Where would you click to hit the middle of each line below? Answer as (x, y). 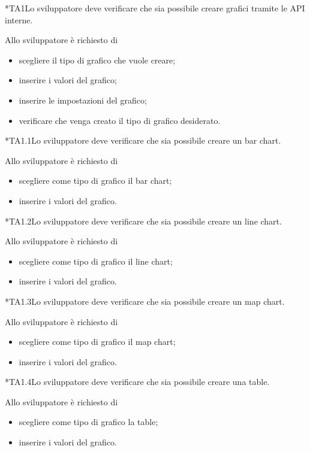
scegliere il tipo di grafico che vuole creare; (97, 60)
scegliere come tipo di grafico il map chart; (97, 342)
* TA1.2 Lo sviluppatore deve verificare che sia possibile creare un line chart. (143, 221)
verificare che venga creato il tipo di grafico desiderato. (120, 120)
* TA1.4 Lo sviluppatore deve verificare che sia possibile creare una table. (137, 382)
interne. (19, 19)
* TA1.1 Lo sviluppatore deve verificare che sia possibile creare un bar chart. (143, 140)
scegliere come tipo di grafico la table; (88, 422)
